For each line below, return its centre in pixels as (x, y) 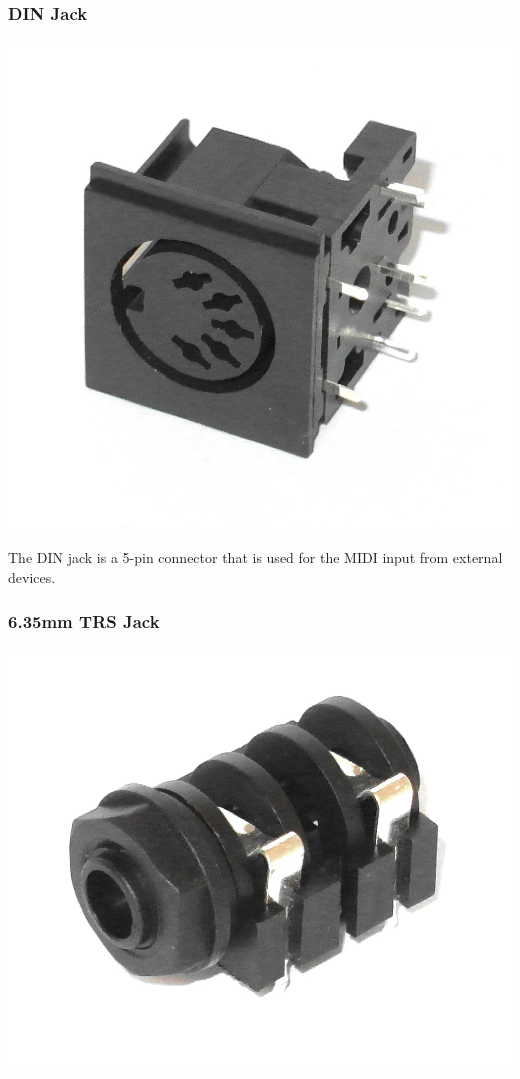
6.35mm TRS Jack (84, 621)
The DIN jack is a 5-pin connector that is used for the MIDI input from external (255, 557)
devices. (32, 576)
